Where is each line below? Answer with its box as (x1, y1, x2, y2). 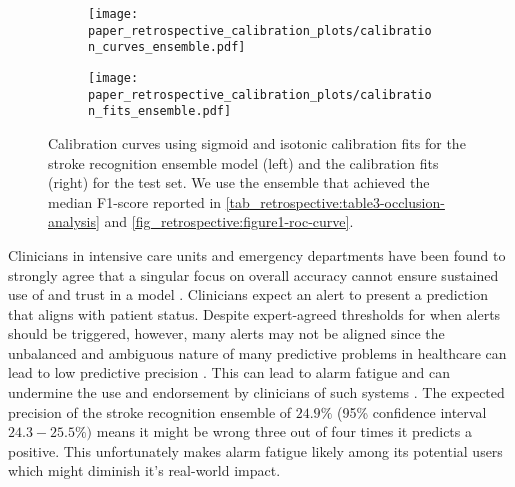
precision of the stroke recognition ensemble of (8, 401, 292, 422)
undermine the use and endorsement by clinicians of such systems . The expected (8, 382, 505, 403)
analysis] (48, 211, 100, 232)
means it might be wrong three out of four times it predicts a (96, 421, 472, 442)
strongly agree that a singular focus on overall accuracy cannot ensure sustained (8, 264, 499, 285)
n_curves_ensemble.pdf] (88, 40, 246, 55)
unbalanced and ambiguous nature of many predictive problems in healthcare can (8, 342, 507, 363)
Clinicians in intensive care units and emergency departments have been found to (8, 244, 506, 265)
